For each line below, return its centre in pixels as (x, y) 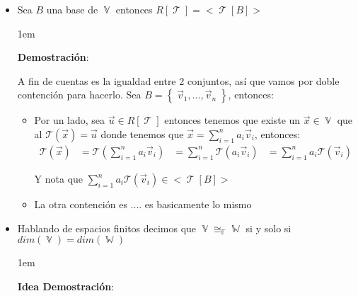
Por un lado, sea (70, 120)
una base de (72, 9)
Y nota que (59, 178)
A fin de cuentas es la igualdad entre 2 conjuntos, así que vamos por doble (178, 80)
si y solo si (268, 228)
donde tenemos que (142, 133)
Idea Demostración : (66, 286)
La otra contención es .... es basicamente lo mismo (143, 204)
